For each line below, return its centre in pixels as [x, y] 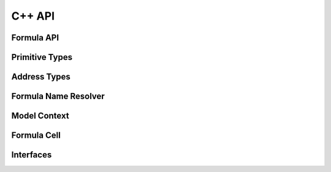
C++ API [33, 16]
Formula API [35, 38]
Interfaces [32, 155]
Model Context [40, 116]
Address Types [41, 77]
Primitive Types [42, 57]
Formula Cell [36, 136]
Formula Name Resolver [58, 96]
